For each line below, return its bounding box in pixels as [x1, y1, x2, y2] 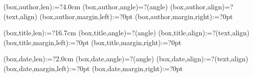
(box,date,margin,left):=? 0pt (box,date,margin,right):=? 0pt [3, 63, 183, 73]
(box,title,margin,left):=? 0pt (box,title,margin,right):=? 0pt [3, 37, 181, 47]
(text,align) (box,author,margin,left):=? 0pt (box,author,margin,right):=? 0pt [3, 11, 233, 21]
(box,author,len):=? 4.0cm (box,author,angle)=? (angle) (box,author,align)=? [3, 1, 233, 11]
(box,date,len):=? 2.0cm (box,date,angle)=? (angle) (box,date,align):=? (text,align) [3, 53, 249, 64]
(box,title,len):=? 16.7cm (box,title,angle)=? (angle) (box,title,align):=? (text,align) [3, 27, 250, 38]
